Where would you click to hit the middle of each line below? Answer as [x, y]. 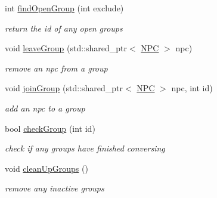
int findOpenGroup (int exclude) [64, 8]
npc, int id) [192, 88]
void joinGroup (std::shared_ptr [64, 88]
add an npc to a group [45, 108]
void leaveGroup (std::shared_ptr [66, 48]
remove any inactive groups [55, 188]
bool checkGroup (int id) [50, 128]
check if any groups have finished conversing [85, 148]
